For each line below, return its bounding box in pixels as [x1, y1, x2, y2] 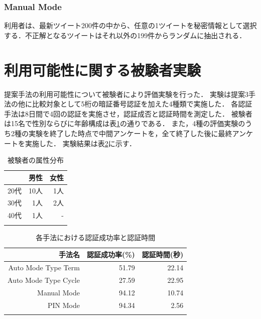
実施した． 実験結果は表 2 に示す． [25, 138, 137, 148]
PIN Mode [47, 299, 80, 310]
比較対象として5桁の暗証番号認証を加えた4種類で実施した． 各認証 [32, 98, 252, 109]
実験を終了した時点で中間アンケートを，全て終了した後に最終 [28, 128, 232, 138]
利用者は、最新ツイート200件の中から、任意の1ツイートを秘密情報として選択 [4, 20, 257, 31]
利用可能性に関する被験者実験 [4, 59, 201, 80]
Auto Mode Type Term [8, 262, 80, 272]
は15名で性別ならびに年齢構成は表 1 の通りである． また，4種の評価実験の [4, 118, 245, 129]
